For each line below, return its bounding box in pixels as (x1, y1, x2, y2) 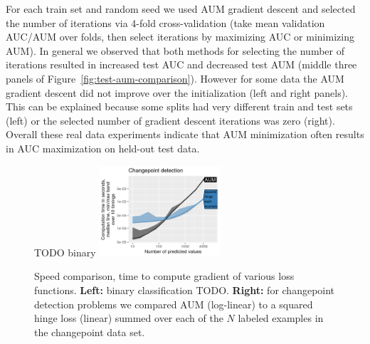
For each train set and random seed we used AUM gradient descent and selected (6, 1, 356, 16)
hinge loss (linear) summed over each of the (34, 311, 223, 325)
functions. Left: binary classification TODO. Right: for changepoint (34, 282, 335, 297)
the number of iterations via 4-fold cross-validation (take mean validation (6, 15, 325, 30)
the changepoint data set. (34, 324, 145, 339)
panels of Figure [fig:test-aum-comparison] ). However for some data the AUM (6, 71, 344, 85)
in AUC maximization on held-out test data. (6, 140, 200, 155)
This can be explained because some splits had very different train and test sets (6, 99, 353, 114)
